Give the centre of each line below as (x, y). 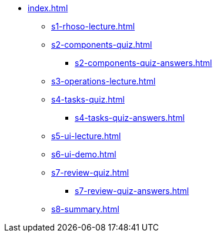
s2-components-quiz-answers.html (143, 63)
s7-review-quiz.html (90, 172)
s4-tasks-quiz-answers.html (130, 118)
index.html (48, 8)
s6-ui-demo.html (84, 154)
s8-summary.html (85, 209)
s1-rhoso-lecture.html (93, 26)
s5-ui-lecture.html (86, 136)
